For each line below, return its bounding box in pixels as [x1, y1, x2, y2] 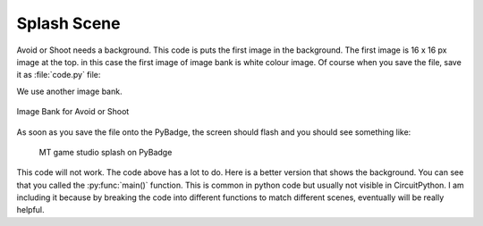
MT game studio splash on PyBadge [38, 146, 173, 157]
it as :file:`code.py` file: [16, 70, 101, 80]
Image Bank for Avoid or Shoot [16, 106, 130, 117]
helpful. [16, 205, 45, 215]
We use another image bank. [16, 86, 123, 96]
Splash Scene [16, 13, 121, 33]
